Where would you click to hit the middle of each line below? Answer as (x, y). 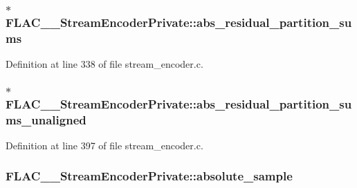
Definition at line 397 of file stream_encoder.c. (104, 145)
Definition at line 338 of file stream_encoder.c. (104, 64)
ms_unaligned (46, 119)
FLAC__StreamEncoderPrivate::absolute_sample (149, 176)
